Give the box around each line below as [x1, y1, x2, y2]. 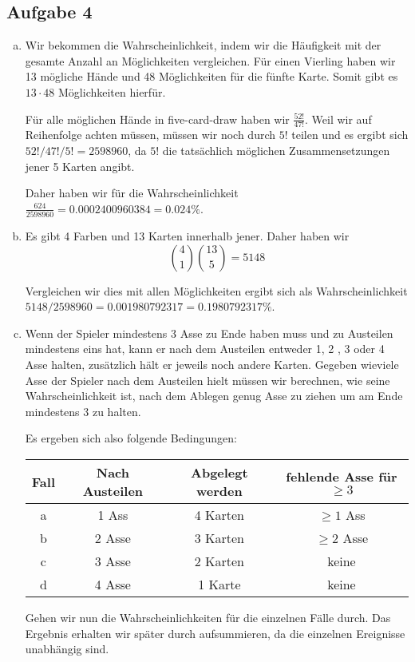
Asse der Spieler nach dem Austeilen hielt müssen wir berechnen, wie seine [25, 371, 390, 388]
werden [196, 482, 243, 501]
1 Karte [198, 575, 241, 594]
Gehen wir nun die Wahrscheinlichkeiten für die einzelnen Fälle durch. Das [25, 609, 391, 626]
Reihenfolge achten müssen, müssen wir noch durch [25, 126, 276, 143]
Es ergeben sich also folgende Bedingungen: [25, 430, 237, 446]
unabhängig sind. [25, 640, 109, 657]
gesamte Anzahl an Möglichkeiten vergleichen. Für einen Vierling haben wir [25, 52, 396, 69]
